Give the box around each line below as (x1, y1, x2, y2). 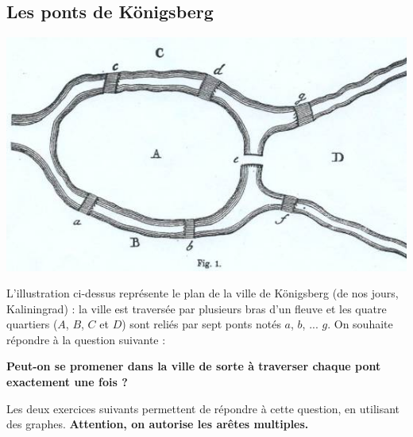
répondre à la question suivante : (6, 331, 166, 347)
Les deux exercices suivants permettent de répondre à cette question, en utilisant (6, 400, 400, 416)
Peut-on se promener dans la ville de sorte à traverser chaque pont (6, 358, 381, 374)
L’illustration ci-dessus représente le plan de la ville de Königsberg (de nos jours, (6, 285, 399, 301)
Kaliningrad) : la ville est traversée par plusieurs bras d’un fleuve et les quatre (6, 300, 387, 316)
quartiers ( (6, 316, 58, 332)
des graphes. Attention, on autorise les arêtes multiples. (6, 416, 309, 432)
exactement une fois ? (6, 374, 128, 390)
